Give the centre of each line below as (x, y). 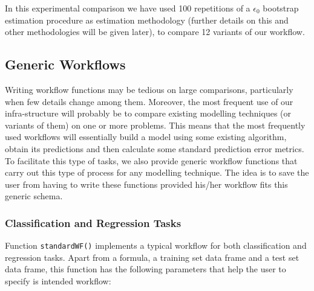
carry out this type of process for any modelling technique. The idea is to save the (157, 172)
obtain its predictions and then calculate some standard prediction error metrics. (155, 148)
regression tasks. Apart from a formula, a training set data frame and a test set (152, 257)
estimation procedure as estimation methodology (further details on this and (147, 20)
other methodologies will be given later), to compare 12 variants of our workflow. (155, 32)
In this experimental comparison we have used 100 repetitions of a (128, 8)
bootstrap (281, 8)
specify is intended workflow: (58, 280)
